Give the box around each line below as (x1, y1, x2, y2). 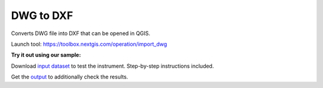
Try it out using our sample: (11, 51, 81, 59)
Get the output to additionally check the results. (11, 73, 129, 80)
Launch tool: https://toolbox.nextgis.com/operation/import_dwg (11, 40, 167, 48)
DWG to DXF (11, 9, 74, 22)
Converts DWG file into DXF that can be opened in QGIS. (11, 30, 151, 37)
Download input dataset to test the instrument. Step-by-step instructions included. (11, 62, 214, 70)
